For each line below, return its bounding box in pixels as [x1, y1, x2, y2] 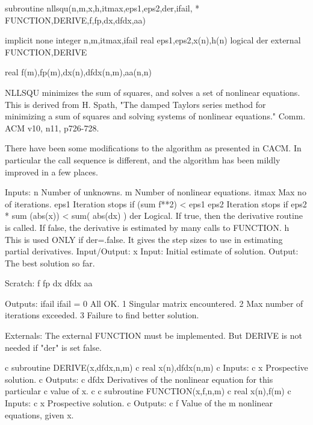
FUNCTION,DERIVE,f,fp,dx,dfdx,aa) [5, 13, 146, 26]
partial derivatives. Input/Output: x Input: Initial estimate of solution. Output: [5, 245, 299, 257]
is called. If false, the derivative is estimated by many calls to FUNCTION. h [5, 221, 290, 233]
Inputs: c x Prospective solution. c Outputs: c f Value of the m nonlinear [5, 397, 273, 409]
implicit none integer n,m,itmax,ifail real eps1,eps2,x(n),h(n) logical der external [5, 34, 301, 46]
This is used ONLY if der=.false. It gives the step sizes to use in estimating [5, 233, 283, 245]
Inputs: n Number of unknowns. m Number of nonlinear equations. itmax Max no [5, 186, 306, 198]
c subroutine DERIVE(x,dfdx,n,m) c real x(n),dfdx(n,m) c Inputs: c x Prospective [5, 361, 308, 374]
